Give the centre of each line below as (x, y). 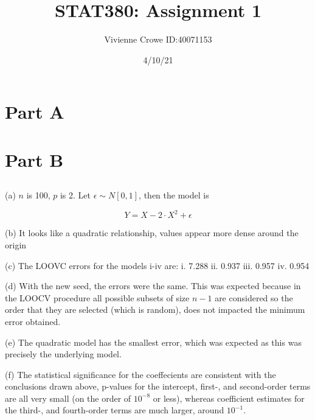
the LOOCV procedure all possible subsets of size (97, 297)
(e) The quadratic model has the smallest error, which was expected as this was (153, 342)
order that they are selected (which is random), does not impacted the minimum (155, 310)
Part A (35, 112)
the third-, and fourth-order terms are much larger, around (115, 410)
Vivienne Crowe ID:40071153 (158, 39)
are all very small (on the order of (68, 398)
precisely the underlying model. (63, 354)
